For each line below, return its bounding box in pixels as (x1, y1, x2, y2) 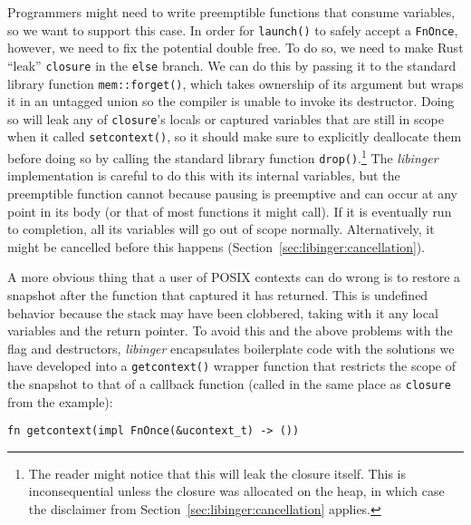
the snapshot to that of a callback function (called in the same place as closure (7, 374, 451, 393)
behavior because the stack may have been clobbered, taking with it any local (7, 303, 438, 322)
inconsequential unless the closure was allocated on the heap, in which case (28, 481, 445, 501)
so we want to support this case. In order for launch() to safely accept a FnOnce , (7, 20, 458, 39)
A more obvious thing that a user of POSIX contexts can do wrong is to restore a (7, 267, 461, 287)
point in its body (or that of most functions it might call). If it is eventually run (7, 201, 452, 220)
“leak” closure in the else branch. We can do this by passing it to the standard (7, 55, 457, 74)
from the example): (7, 392, 113, 411)
